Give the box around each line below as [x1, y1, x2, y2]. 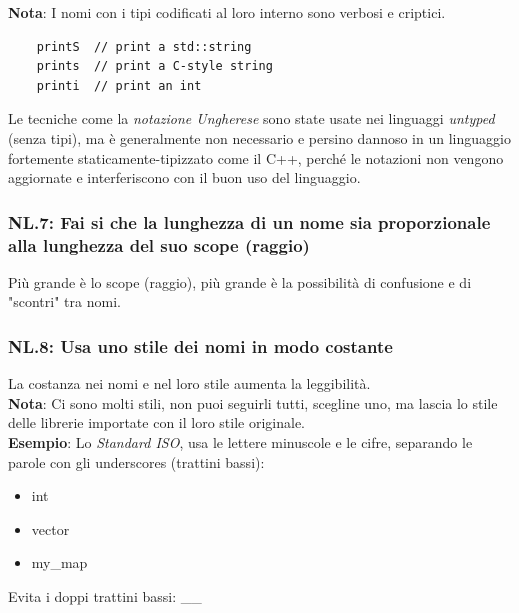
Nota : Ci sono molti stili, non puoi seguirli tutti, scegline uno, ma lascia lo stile [8, 392, 498, 413]
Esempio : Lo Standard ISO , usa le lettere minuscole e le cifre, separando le [8, 432, 473, 453]
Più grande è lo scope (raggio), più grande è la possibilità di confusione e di [8, 271, 472, 292]
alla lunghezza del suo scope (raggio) [8, 232, 310, 257]
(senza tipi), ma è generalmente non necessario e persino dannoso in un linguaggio [8, 127, 511, 148]
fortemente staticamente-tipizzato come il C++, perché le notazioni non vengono [8, 147, 504, 168]
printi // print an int [36, 78, 202, 93]
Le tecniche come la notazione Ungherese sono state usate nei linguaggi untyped [8, 108, 495, 129]
